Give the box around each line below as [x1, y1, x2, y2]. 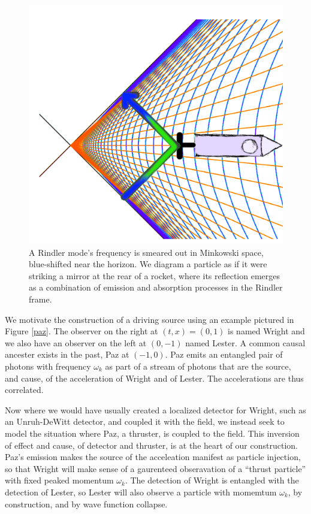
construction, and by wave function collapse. [5, 497, 168, 510]
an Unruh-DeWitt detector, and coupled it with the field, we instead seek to [5, 415, 285, 428]
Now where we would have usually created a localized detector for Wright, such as [5, 403, 306, 416]
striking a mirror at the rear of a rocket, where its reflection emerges [29, 269, 280, 282]
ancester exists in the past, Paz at [5, 348, 129, 361]
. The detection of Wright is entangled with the [125, 474, 299, 486]
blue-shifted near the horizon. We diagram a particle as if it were [29, 258, 267, 270]
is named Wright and [228, 325, 305, 337]
